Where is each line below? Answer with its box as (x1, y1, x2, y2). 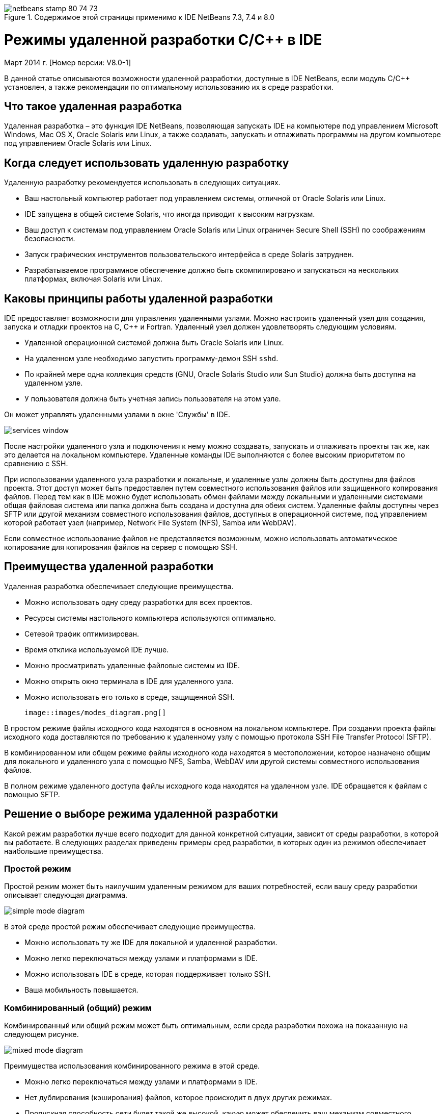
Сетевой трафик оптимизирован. (24, 629, 139, 638)
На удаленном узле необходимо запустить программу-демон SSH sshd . (24, 354, 279, 363)
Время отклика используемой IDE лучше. (24, 645, 169, 654)
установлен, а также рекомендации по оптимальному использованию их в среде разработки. (4, 82, 333, 91)
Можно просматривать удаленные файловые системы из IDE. (24, 661, 240, 670)
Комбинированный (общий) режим (4, 1002, 152, 1013)
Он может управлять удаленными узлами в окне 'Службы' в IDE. (4, 410, 230, 419)
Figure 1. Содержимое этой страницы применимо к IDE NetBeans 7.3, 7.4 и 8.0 (4, 13, 274, 21)
